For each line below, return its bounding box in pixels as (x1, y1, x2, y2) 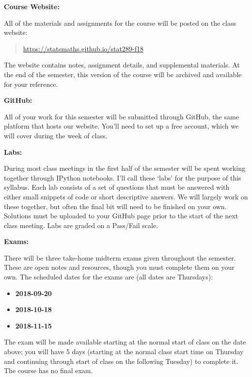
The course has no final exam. (4, 365, 93, 376)
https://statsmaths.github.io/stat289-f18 (23, 43, 143, 53)
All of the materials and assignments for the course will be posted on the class (4, 17, 236, 28)
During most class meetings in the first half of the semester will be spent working (4, 163, 245, 173)
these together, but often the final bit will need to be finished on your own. (4, 201, 227, 211)
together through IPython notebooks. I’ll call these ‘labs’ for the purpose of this (4, 172, 241, 182)
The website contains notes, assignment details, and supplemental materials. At (4, 60, 240, 70)
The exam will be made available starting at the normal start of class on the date (4, 337, 246, 347)
